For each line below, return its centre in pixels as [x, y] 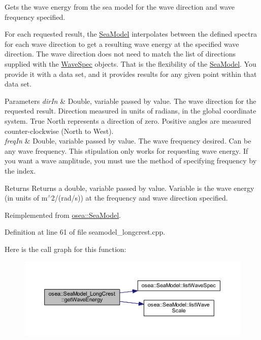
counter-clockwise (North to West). [59, 131]
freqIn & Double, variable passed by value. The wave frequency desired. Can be [128, 141]
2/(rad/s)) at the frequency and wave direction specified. [139, 198]
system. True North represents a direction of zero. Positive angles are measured [128, 120]
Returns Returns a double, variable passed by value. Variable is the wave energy [129, 188]
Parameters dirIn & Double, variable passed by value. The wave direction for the [130, 101]
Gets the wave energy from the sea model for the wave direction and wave [120, 7]
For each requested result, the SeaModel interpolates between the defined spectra [131, 34]
